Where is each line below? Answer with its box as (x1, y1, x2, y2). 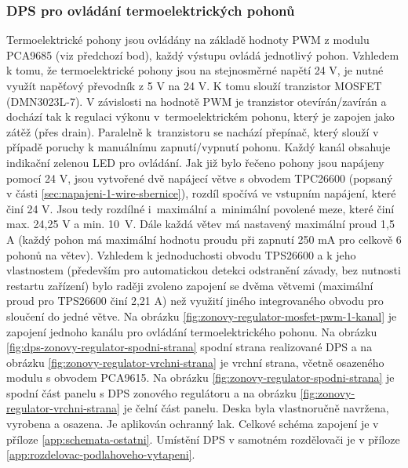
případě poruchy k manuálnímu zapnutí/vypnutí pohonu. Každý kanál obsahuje (6, 139, 391, 155)
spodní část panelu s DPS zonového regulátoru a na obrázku (6, 384, 297, 401)
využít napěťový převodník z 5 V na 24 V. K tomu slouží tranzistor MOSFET (6, 78, 382, 93)
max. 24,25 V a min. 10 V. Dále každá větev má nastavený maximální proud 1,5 (6, 216, 395, 232)
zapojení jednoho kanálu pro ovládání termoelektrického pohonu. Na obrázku (6, 323, 377, 339)
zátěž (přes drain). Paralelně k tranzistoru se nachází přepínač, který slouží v (6, 123, 379, 140)
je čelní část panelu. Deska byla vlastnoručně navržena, (123, 400, 389, 416)
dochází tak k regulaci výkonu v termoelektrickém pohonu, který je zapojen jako (6, 108, 395, 125)
